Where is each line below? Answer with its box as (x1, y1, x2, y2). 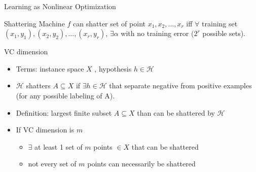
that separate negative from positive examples (109, 80, 252, 91)
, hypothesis (94, 63, 132, 74)
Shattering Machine (4, 18, 65, 28)
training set (202, 18, 238, 28)
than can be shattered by (137, 107, 215, 118)
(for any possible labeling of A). (16, 90, 115, 100)
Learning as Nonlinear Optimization (4, 1, 116, 11)
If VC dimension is (16, 124, 75, 135)
